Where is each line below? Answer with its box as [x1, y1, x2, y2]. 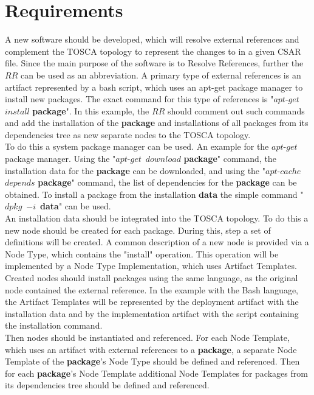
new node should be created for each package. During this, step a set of [5, 223, 271, 236]
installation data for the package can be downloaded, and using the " [5, 164, 265, 177]
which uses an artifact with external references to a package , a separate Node [5, 343, 297, 355]
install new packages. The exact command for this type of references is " [5, 93, 274, 105]
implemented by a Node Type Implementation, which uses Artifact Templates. [5, 259, 297, 272]
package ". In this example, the [32, 104, 149, 117]
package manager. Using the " [5, 152, 116, 165]
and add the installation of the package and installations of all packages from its [5, 116, 309, 129]
